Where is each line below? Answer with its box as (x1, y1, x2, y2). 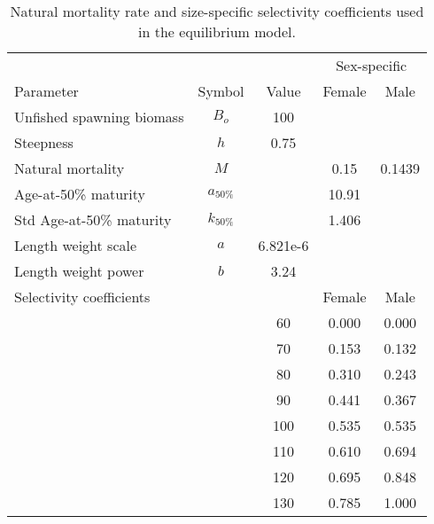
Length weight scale (14, 235, 137, 255)
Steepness (14, 132, 74, 153)
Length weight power (14, 261, 144, 281)
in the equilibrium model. (138, 21, 296, 42)
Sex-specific (336, 55, 407, 75)
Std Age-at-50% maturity (14, 209, 172, 230)
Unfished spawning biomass (14, 106, 184, 127)
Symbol (198, 81, 244, 101)
